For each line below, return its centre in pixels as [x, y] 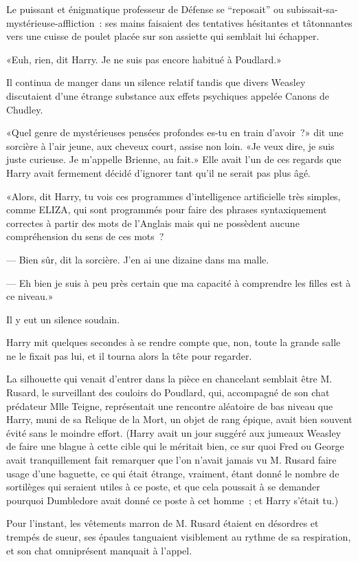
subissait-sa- [312, 9]
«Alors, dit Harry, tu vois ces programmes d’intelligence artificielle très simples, [174, 196]
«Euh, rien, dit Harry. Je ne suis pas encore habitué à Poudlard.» [144, 59]
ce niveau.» [30, 296]
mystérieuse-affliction [51, 22]
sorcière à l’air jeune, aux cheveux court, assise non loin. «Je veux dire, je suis [170, 145]
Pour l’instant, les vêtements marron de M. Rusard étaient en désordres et [163, 523]
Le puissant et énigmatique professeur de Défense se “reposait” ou [145, 9]
